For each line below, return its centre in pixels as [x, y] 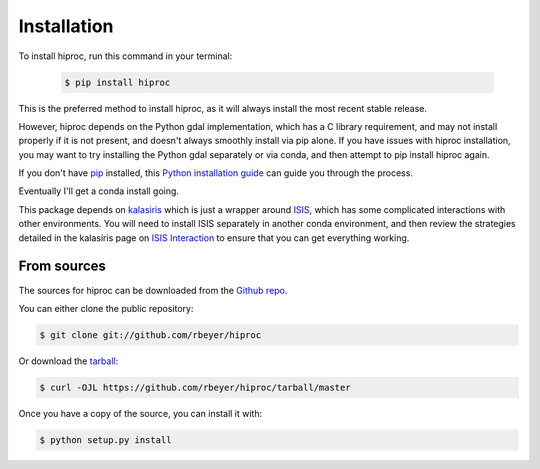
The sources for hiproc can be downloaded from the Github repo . [153, 290]
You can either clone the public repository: [106, 308]
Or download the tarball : [68, 361]
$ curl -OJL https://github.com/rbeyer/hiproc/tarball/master [195, 387]
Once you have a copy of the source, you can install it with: [140, 413]
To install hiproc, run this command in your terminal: [125, 56]
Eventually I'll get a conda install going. [99, 191]
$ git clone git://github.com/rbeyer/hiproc [150, 334]
